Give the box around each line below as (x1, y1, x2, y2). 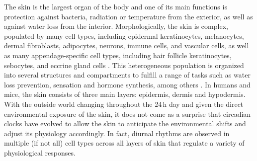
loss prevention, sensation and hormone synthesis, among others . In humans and (4, 79, 251, 89)
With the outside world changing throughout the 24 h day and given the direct (4, 98, 244, 109)
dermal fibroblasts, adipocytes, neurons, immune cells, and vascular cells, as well (4, 40, 249, 51)
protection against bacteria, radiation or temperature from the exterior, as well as (4, 11, 253, 21)
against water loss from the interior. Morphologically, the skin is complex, (4, 21, 228, 31)
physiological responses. (4, 147, 76, 158)
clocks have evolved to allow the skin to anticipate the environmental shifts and (4, 118, 246, 129)
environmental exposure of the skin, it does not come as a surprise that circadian (4, 108, 251, 119)
